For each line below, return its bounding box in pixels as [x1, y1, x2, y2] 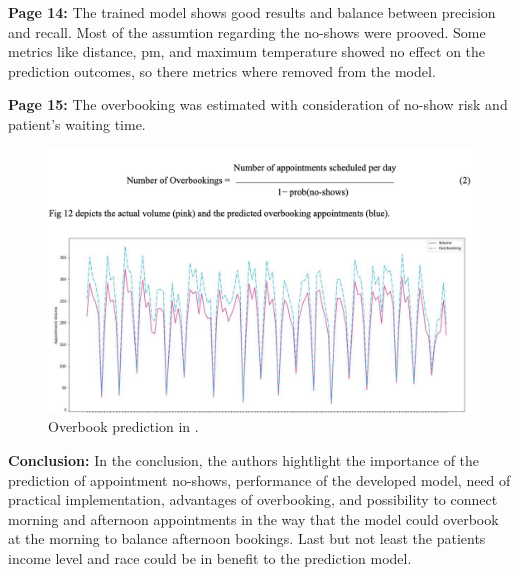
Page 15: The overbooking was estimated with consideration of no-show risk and [8, 94, 508, 115]
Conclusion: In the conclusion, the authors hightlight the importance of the [8, 449, 480, 470]
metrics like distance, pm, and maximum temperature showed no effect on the [8, 41, 486, 62]
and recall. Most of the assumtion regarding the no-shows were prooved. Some [8, 21, 486, 42]
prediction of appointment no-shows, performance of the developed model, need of [8, 469, 511, 490]
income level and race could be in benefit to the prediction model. [8, 547, 412, 568]
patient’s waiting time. [8, 113, 146, 134]
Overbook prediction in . [48, 416, 199, 437]
